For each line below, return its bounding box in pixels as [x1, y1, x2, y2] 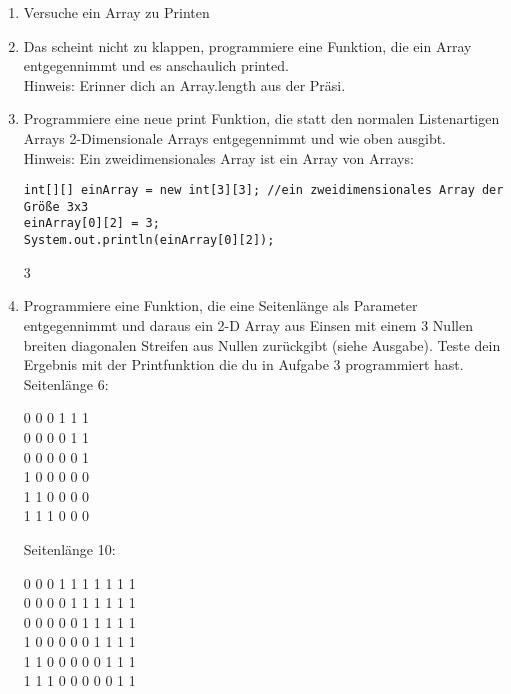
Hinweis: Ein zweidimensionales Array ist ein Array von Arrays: [23, 147, 414, 168]
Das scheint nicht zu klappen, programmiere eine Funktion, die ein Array [23, 35, 472, 56]
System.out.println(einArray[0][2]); [23, 233, 275, 248]
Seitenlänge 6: [23, 373, 109, 394]
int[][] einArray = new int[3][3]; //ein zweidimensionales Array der [23, 183, 504, 198]
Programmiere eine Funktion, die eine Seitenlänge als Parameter [23, 295, 418, 316]
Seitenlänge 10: [23, 538, 116, 559]
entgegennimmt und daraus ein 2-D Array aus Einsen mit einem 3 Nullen [23, 314, 473, 335]
